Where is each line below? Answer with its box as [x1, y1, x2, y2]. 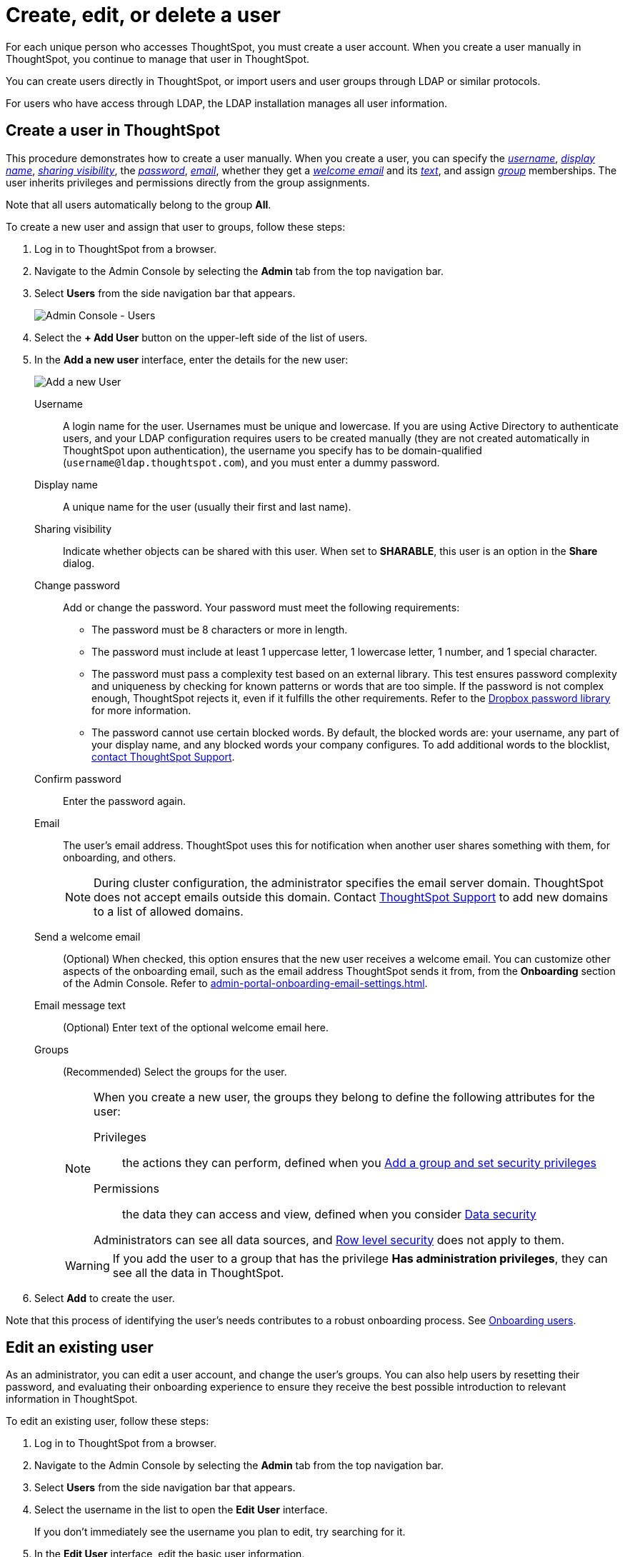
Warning [65, 1258, 110, 1273]
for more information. [91, 704, 191, 716]
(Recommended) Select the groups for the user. [63, 1065, 287, 1078]
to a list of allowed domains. [94, 903, 244, 918]
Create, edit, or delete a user [6, 3, 281, 27]
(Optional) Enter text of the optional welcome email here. [63, 1021, 329, 1033]
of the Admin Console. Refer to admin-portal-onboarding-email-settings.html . [63, 976, 428, 989]
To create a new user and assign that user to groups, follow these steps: [6, 220, 346, 233]
